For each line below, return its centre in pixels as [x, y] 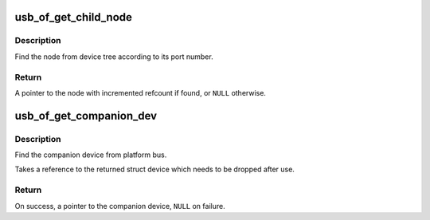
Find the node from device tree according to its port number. [114, 57]
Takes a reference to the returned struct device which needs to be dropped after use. [154, 169]
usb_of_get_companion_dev [86, 116]
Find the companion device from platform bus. [91, 155]
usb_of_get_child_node [74, 17]
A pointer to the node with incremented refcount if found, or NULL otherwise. [141, 92]
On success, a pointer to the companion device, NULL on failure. [120, 206]
